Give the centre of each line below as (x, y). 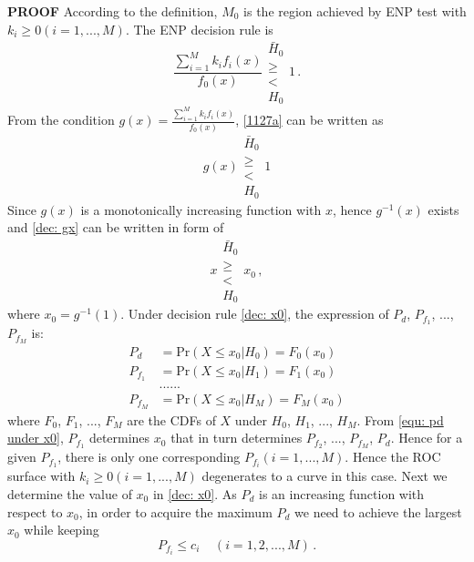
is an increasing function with (342, 493)
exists (443, 209)
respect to (35, 511)
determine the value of (70, 493)
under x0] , (36, 438)
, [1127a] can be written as (309, 120)
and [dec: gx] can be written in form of (116, 227)
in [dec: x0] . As (195, 493)
